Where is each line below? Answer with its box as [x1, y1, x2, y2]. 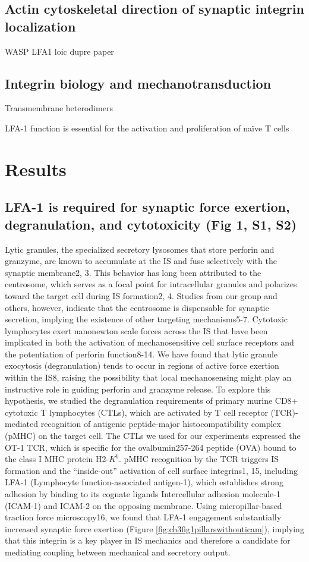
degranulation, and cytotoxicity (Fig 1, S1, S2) [5, 215, 297, 233]
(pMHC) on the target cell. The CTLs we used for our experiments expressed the [5, 429, 301, 442]
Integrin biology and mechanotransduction [5, 74, 272, 92]
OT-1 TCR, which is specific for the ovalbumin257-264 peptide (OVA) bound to [5, 441, 297, 453]
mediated [5, 417, 38, 430]
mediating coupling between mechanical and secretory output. [5, 545, 231, 558]
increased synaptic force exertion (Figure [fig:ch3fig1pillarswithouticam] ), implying [5, 522, 304, 535]
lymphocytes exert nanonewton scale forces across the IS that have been [5, 324, 268, 337]
